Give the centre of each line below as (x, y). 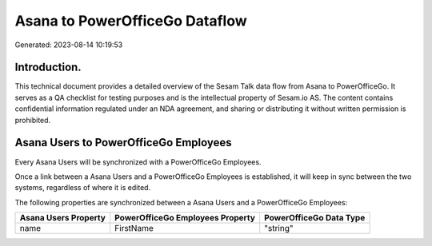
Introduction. (48, 67)
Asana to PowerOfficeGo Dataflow (131, 21)
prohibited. (33, 120)
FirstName (134, 228)
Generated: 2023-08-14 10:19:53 (69, 45)
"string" (279, 228)
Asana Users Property (62, 218)
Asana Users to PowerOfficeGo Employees (123, 143)
